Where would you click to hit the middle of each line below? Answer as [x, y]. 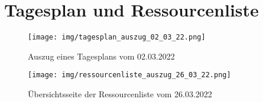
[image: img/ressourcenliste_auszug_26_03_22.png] [129, 75]
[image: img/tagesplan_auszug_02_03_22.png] [117, 37]
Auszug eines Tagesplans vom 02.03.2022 [101, 56]
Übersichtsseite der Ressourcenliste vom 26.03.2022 [120, 94]
